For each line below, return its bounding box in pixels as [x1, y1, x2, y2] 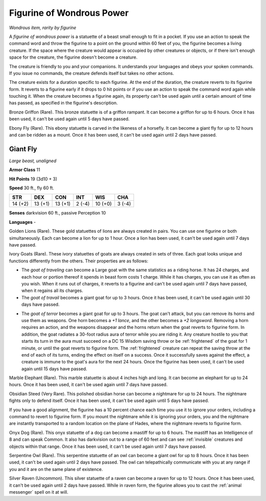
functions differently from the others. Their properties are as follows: [9, 258, 149, 264]
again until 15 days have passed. [21, 365, 87, 372]
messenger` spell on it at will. [9, 489, 68, 495]
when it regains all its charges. [21, 287, 83, 293]
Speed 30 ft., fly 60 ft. [9, 185, 54, 191]
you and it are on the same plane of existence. [9, 466, 103, 472]
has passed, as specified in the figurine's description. [9, 100, 118, 106]
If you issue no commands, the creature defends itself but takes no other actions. [9, 70, 174, 76]
